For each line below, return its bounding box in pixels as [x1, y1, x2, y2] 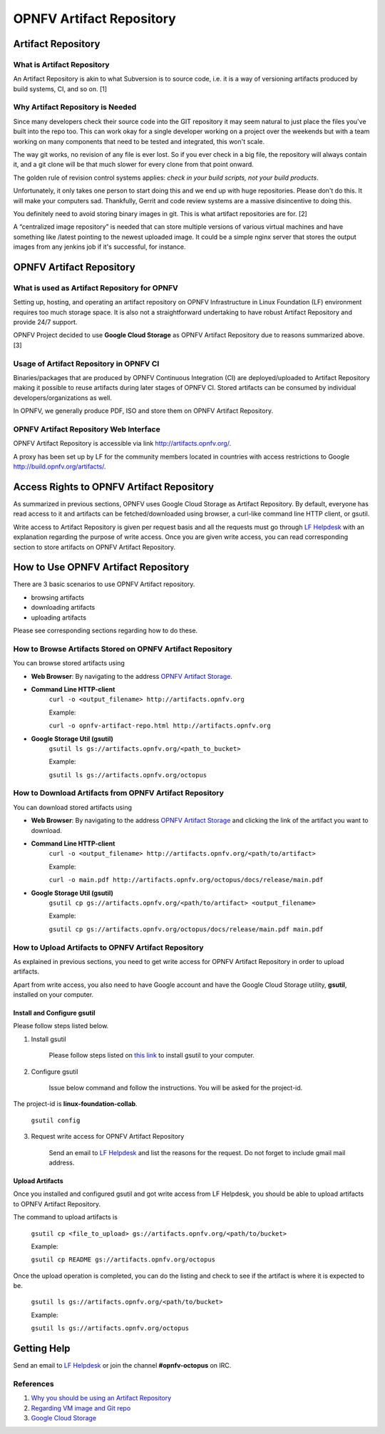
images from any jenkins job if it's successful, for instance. [13, 242, 186, 251]
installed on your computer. [13, 990, 94, 999]
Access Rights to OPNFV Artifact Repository [13, 481, 214, 493]
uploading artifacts [31, 613, 87, 622]
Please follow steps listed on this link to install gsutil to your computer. [48, 1051, 255, 1060]
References [13, 1378, 54, 1388]
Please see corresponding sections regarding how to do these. [13, 626, 198, 635]
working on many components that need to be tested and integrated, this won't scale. [13, 137, 265, 145]
